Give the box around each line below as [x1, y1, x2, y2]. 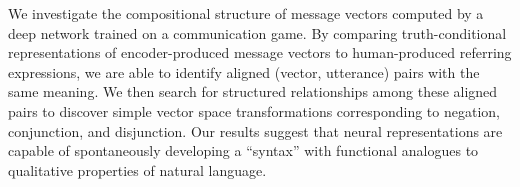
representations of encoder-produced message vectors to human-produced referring [8, 42, 512, 63]
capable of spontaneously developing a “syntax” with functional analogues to [8, 140, 479, 161]
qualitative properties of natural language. [8, 159, 267, 180]
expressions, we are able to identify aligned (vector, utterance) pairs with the [8, 61, 480, 82]
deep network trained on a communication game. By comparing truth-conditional [8, 22, 507, 43]
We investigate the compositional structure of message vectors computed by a [8, 3, 484, 23]
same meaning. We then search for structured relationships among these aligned [8, 81, 498, 102]
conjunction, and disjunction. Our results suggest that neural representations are [8, 120, 503, 141]
